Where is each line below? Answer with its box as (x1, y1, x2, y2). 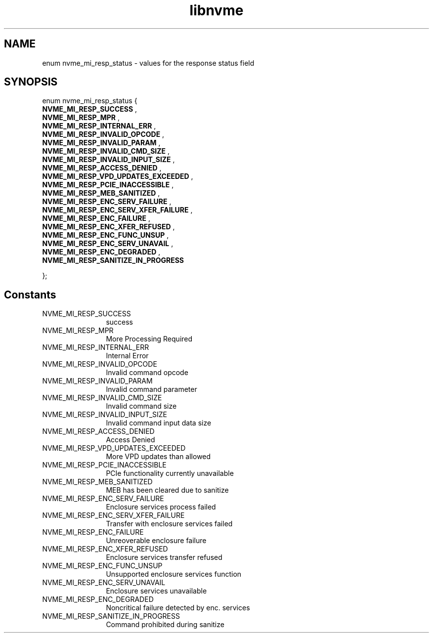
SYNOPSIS (4, 76, 58, 88)
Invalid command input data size (106, 419, 212, 427)
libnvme (189, 2, 244, 19)
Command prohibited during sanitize (106, 620, 224, 629)
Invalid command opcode (106, 368, 188, 377)
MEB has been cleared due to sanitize (106, 486, 229, 495)
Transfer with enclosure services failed (106, 519, 233, 528)
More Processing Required (106, 335, 193, 343)
